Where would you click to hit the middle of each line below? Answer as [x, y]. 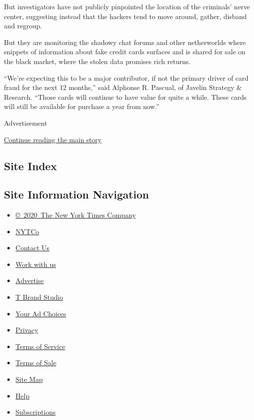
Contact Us [32, 248]
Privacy [27, 330]
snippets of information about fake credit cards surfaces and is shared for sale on [125, 52]
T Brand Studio [39, 297]
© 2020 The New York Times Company [75, 215]
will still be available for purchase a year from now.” [82, 106]
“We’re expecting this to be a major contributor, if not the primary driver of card [126, 77]
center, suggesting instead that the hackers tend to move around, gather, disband [126, 16]
